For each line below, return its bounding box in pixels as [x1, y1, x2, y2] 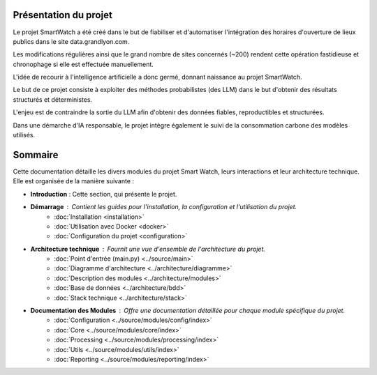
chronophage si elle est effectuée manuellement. [13, 60, 154, 68]
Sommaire [13, 148, 59, 160]
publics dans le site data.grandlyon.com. [13, 37, 130, 45]
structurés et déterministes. [13, 95, 93, 104]
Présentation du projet [13, 9, 113, 21]
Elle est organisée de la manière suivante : [13, 177, 135, 185]
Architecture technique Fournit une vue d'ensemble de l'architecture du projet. [30, 245, 265, 253]
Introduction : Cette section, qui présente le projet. [30, 190, 177, 198]
